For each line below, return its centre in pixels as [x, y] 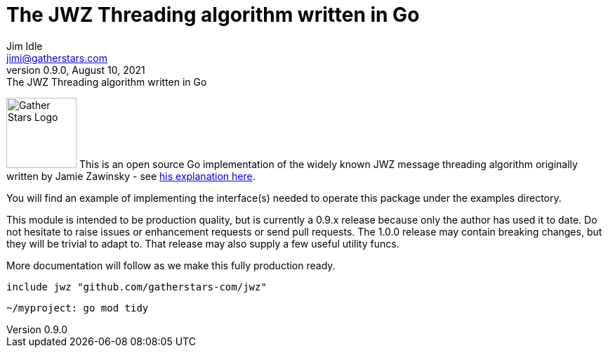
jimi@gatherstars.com [57, 58]
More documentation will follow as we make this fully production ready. [171, 265]
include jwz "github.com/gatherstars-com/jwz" [137, 287]
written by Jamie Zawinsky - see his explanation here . [131, 176]
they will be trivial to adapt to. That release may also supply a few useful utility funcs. [203, 243]
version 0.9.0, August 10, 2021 [76, 70]
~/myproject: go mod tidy [78, 308]
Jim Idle [25, 46]
